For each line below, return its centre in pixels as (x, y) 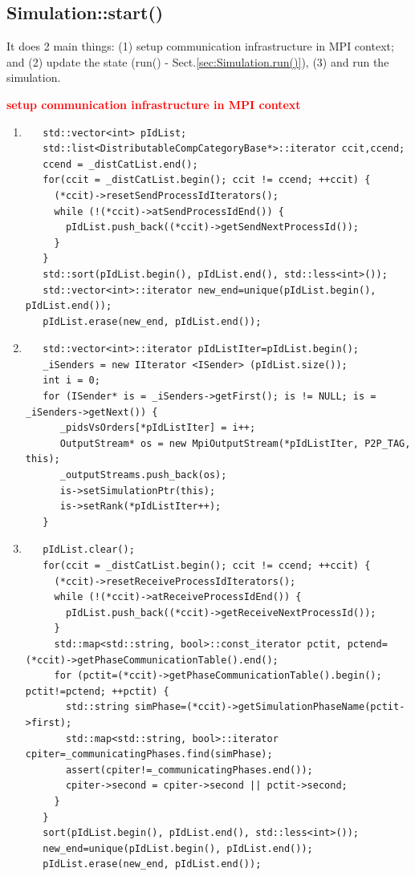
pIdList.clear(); (89, 550)
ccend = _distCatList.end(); (120, 164)
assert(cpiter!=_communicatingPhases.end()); (189, 770)
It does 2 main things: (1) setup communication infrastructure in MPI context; (200, 46)
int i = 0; (71, 381)
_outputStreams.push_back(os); (143, 475)
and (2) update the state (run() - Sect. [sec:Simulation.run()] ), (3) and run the (198, 61)
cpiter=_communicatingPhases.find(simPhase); (149, 754)
